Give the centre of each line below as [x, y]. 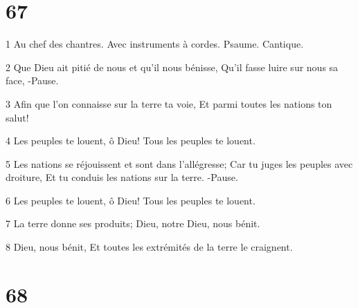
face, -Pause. [32, 80]
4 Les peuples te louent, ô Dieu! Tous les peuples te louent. [131, 141]
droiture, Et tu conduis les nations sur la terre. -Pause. [122, 177]
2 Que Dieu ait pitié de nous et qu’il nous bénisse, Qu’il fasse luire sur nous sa [172, 67]
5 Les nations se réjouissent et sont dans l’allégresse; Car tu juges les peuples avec [179, 163]
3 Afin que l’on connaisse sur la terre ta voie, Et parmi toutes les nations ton [169, 103]
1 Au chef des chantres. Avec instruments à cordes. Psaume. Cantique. [155, 44]
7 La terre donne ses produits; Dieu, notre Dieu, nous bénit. [133, 223]
